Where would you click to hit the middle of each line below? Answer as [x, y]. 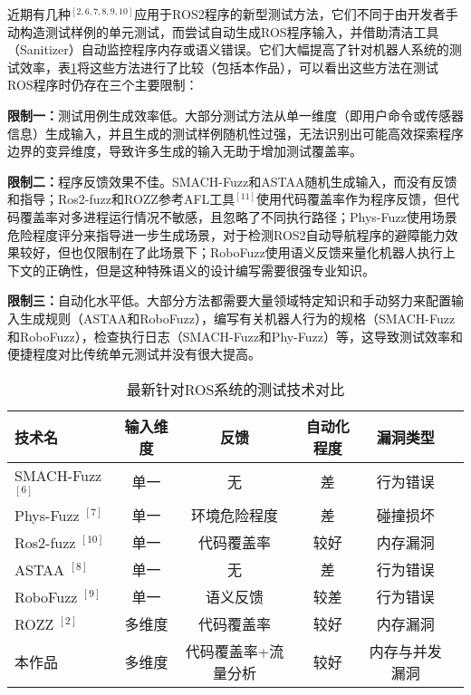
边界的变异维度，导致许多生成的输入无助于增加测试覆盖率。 [185, 151]
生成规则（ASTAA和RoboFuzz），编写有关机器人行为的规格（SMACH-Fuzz [237, 318]
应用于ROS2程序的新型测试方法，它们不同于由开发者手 [296, 14]
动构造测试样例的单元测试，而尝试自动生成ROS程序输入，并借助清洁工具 [223, 31]
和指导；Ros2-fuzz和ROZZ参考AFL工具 [121, 199]
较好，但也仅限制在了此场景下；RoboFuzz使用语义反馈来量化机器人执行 [231, 252]
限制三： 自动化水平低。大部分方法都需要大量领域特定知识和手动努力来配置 [229, 300]
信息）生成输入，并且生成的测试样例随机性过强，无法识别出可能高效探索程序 [235, 133]
